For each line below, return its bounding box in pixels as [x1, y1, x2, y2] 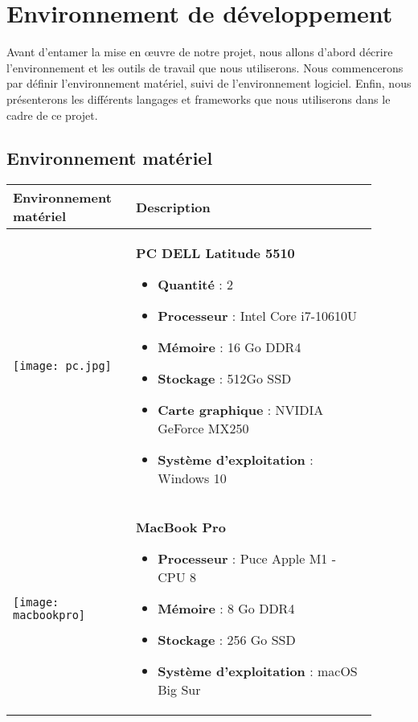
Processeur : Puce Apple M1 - [158, 549, 336, 568]
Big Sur [158, 680, 201, 699]
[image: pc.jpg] [13, 359, 112, 372]
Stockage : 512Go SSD [158, 369, 292, 388]
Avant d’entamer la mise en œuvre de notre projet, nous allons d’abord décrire [6, 43, 393, 60]
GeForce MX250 [158, 419, 249, 438]
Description [136, 197, 211, 216]
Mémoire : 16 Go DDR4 [158, 338, 301, 357]
